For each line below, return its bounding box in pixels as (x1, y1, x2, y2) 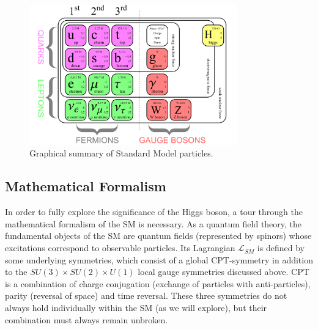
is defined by (257, 241, 305, 254)
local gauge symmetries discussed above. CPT (138, 265, 309, 278)
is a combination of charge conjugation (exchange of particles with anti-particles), (5, 277, 311, 290)
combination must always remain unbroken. (5, 313, 168, 326)
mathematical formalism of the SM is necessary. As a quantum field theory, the (5, 217, 302, 230)
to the (5, 265, 28, 278)
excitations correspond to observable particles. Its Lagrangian (5, 241, 235, 254)
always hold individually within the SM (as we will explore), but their (5, 301, 267, 314)
